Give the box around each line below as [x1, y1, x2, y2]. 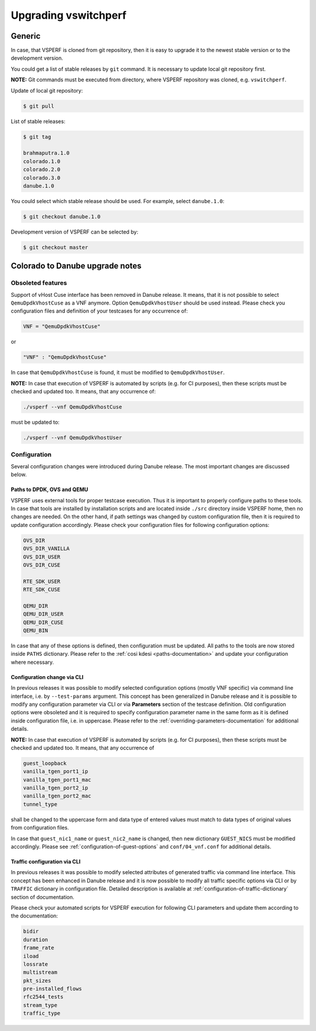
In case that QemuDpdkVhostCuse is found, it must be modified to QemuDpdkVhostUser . [11, 369, 225, 376]
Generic [11, 31, 41, 41]
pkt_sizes [23, 977, 51, 984]
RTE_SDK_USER [23, 578, 61, 585]
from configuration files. [11, 824, 70, 831]
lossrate [23, 961, 49, 967]
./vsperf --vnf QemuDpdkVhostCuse [23, 404, 122, 410]
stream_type [23, 1002, 58, 1008]
